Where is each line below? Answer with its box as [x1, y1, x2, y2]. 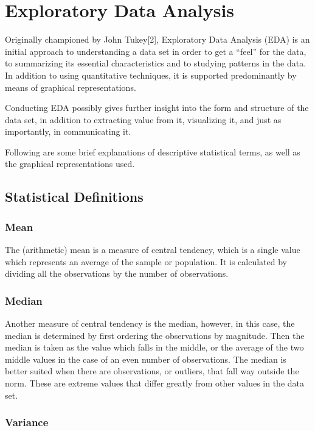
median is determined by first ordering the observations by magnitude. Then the [5, 329, 305, 341]
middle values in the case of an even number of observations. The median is [5, 352, 286, 365]
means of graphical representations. [5, 80, 136, 93]
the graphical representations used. [5, 157, 135, 170]
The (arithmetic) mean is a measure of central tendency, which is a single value [5, 243, 300, 256]
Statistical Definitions [5, 187, 144, 206]
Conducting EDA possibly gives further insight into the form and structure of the [5, 101, 309, 114]
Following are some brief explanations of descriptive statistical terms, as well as [5, 145, 300, 158]
